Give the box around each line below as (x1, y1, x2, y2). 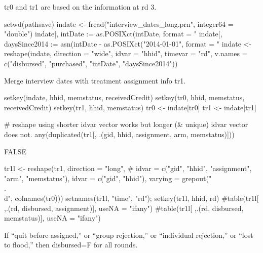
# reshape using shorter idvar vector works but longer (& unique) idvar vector (4, 119, 248, 130)
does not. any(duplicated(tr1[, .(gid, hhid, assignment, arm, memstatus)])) (4, 129, 235, 139)
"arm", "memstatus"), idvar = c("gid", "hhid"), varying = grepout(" (4, 173, 212, 183)
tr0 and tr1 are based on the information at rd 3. (4, 2, 157, 12)
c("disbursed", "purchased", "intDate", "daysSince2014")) (4, 58, 178, 68)
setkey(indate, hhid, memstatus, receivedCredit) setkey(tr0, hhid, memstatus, (4, 92, 245, 103)
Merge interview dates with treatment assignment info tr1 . (4, 75, 186, 86)
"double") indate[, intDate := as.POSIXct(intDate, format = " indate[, (4, 28, 222, 39)
